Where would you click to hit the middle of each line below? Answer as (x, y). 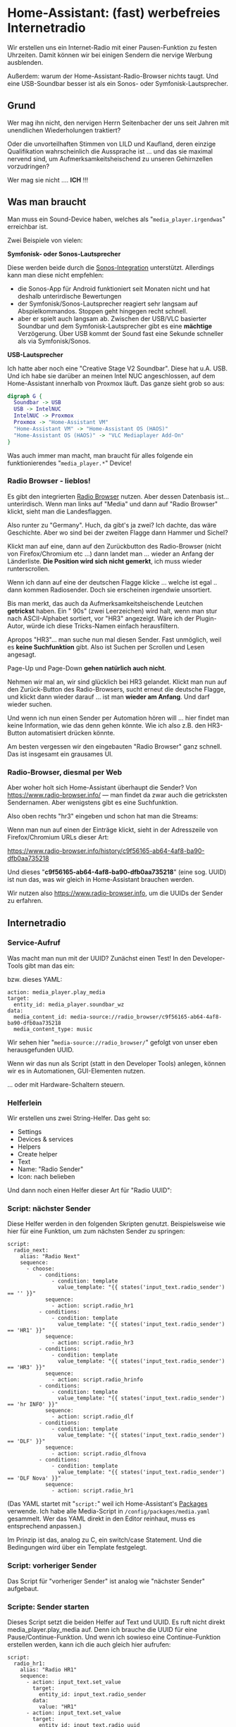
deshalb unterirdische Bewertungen (69, 296)
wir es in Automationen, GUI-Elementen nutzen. (76, 1071)
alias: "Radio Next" (50, 1257)
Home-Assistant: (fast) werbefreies (114, 13)
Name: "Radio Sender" (50, 1169)
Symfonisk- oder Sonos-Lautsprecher (64, 254)
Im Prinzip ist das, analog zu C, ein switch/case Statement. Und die (105, 1540)
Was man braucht (47, 202)
